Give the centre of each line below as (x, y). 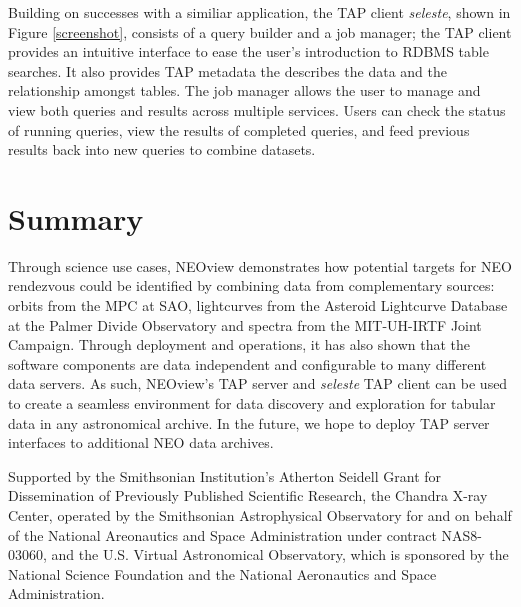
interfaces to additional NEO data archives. (141, 442)
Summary (76, 217)
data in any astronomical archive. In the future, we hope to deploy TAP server (249, 422)
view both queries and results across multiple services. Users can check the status (257, 109)
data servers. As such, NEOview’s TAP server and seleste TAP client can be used (258, 383)
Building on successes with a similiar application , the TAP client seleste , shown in (259, 12)
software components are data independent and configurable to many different (247, 363)
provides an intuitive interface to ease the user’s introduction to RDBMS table (248, 51)
